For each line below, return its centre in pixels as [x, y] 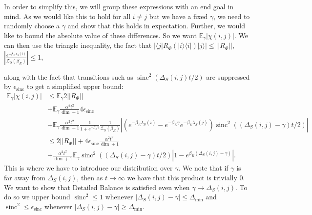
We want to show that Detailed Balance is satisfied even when [97, 187]
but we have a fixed [178, 16]
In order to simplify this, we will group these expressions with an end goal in [119, 6]
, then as [90, 177]
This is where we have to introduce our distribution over [88, 168]
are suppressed [228, 76]
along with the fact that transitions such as [69, 76]
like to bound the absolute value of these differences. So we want [100, 35]
